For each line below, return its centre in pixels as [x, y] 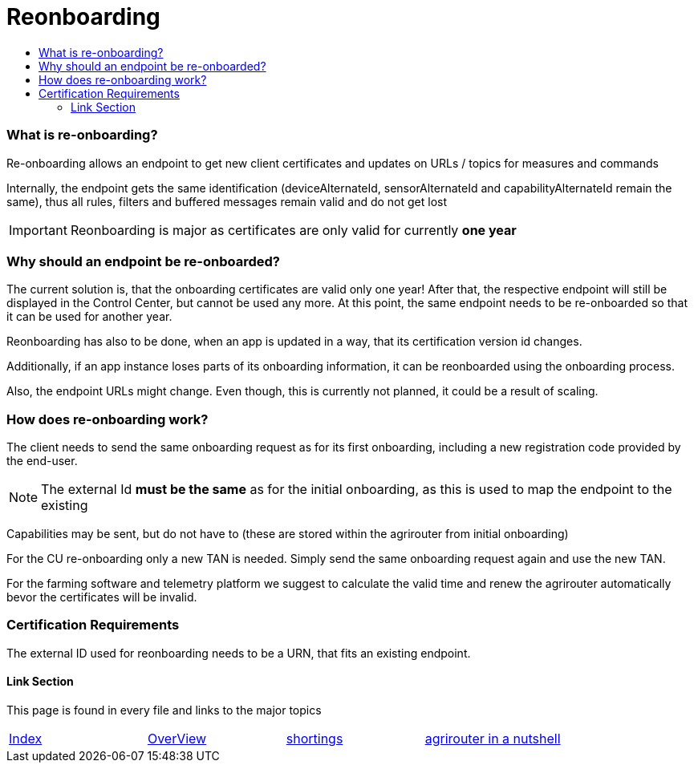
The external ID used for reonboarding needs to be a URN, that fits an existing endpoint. [239, 653]
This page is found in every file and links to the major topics [164, 710]
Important [38, 230]
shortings [315, 738]
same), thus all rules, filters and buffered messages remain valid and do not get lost [227, 201]
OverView [177, 738]
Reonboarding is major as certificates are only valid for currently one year [293, 230]
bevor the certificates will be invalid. [102, 597]
